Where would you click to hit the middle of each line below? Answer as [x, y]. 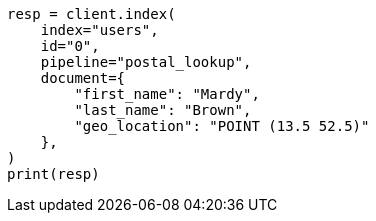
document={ [83, 78]
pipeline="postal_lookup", [146, 62]
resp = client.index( [91, 14]
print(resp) [53, 174]
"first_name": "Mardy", [167, 94]
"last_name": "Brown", [163, 110]
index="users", [99, 30]
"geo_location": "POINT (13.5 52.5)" [222, 126]
